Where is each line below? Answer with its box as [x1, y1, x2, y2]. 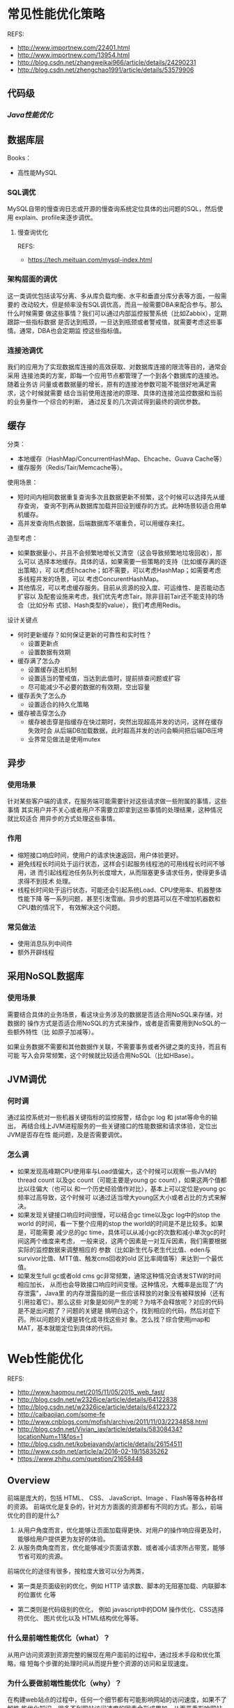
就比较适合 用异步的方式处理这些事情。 [7, 815, 119, 823]
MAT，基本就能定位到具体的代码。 [17, 1323, 116, 1332]
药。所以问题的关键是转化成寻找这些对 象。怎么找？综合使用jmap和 [17, 1315, 210, 1323]
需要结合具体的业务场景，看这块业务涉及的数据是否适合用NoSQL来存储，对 [7, 1010, 223, 1018]
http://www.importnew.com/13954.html [17, 50, 130, 59]
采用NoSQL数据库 [7, 970, 84, 983]
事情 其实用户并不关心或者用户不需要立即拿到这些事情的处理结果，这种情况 [7, 806, 223, 814]
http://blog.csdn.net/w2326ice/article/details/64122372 [17, 1402, 178, 1411]
